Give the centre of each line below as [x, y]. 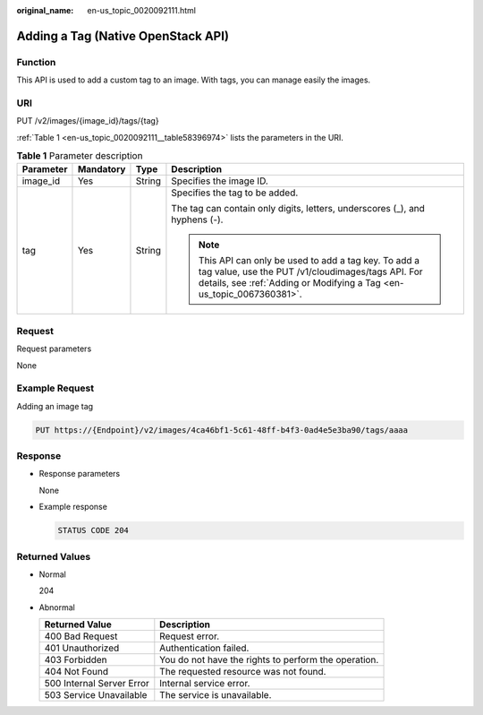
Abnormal [57, 607]
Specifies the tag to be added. [235, 193]
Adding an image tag [55, 406]
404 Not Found [76, 672]
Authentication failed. [204, 648]
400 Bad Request [81, 636]
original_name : [45, 10]
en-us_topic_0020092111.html [142, 10]
